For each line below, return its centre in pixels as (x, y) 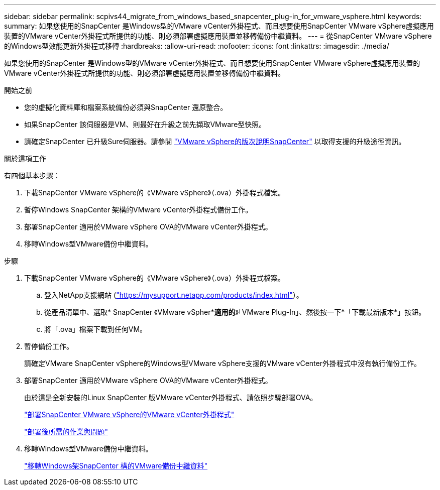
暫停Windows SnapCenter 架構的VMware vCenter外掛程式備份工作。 (138, 210)
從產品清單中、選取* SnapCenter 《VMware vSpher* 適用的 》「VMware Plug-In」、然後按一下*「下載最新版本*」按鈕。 (235, 312)
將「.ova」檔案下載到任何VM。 (96, 329)
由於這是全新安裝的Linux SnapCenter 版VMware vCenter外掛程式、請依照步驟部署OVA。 (171, 397)
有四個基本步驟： (32, 175)
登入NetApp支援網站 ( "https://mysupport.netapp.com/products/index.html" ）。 (174, 295)
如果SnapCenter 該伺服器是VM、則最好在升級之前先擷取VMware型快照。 (145, 124)
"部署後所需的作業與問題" (66, 432)
